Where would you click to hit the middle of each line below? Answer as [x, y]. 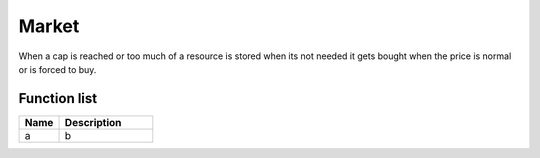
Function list [58, 98]
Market [49, 26]
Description [93, 122]
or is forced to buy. [57, 69]
